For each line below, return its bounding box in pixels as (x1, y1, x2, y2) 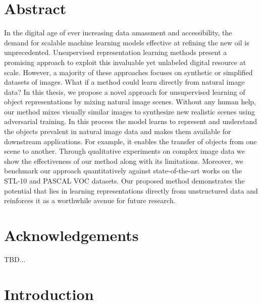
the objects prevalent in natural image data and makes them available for (4, 126, 231, 137)
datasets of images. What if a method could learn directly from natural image (4, 77, 245, 87)
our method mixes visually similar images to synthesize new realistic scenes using (4, 106, 255, 116)
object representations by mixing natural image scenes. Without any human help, (4, 96, 256, 107)
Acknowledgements (4, 225, 139, 245)
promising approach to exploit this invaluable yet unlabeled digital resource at (4, 56, 246, 67)
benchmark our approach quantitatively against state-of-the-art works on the (4, 165, 242, 176)
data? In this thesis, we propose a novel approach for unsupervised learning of (4, 86, 245, 97)
